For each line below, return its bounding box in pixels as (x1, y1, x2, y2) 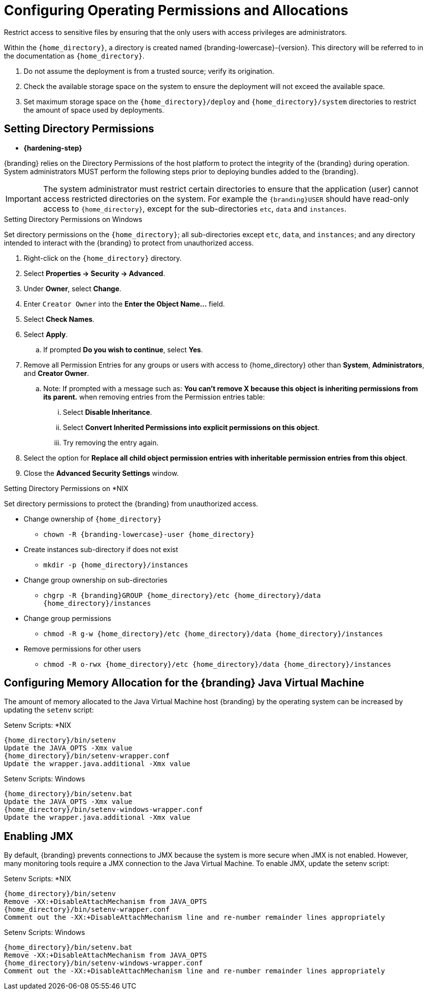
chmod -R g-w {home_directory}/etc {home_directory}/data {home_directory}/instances (43, 629, 383, 638)
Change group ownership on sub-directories (24, 575, 168, 584)
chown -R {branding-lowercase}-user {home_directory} (43, 530, 255, 538)
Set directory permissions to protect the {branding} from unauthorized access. (4, 499, 258, 508)
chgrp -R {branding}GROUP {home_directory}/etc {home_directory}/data (43, 591, 321, 599)
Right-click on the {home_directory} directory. (24, 253, 182, 262)
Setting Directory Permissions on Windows (4, 215, 143, 223)
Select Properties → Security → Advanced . (24, 269, 165, 278)
